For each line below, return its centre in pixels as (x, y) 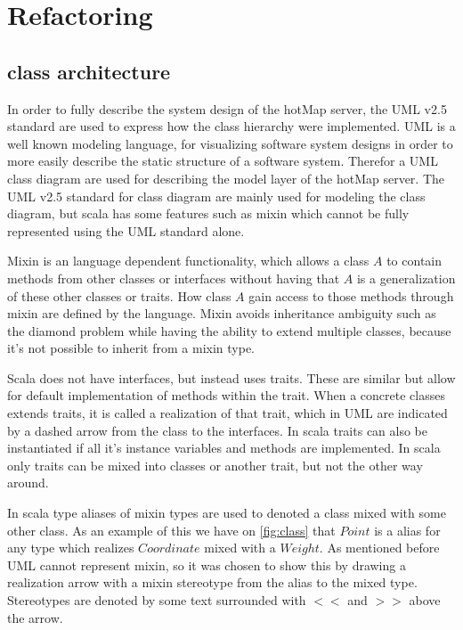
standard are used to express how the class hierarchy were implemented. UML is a (231, 126)
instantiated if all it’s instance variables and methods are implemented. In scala (224, 448)
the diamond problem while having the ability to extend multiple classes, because (229, 330)
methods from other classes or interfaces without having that (174, 278)
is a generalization (406, 278)
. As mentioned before (379, 548)
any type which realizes (71, 548)
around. (28, 483)
